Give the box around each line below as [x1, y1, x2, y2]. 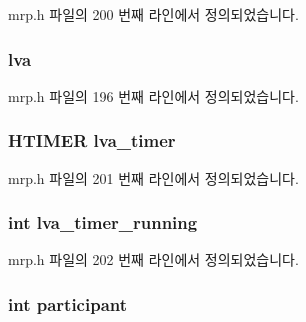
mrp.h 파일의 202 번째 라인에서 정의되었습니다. [8, 249, 299, 270]
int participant [8, 291, 128, 316]
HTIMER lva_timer [8, 128, 176, 153]
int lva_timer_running [8, 210, 198, 235]
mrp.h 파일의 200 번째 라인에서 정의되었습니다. [8, 4, 299, 24]
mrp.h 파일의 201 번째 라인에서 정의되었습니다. [8, 167, 299, 188]
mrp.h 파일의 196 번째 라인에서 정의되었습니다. [8, 85, 299, 106]
